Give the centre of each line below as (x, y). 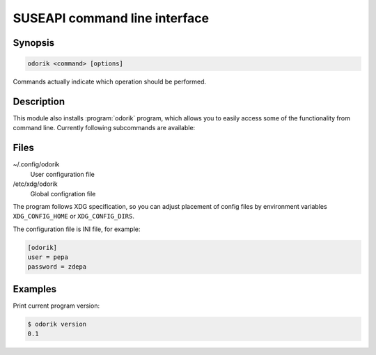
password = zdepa (57, 267)
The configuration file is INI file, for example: (77, 229)
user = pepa (48, 257)
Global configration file (63, 194)
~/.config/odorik (36, 164)
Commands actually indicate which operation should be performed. (110, 82)
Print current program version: (56, 306)
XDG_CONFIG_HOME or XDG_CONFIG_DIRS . (74, 216)
